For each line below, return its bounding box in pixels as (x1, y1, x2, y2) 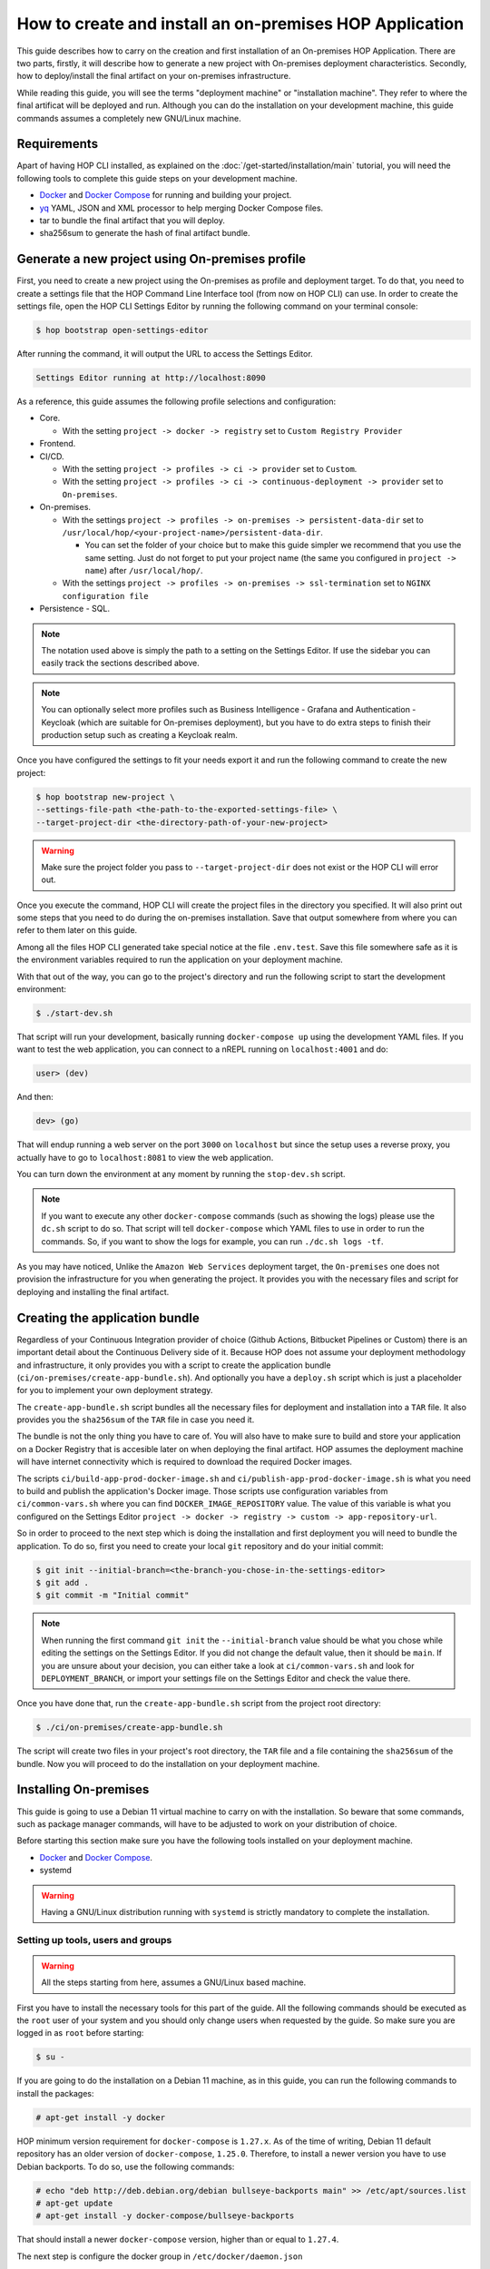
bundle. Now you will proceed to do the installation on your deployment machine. (16, 1758, 320, 1769)
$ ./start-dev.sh (35, 1008, 113, 1018)
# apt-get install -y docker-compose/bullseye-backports (35, 2211, 295, 2221)
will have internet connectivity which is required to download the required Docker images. (16, 1457, 353, 1468)
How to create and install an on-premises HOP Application (16, 14, 465, 34)
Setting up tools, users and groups (16, 1933, 172, 1946)
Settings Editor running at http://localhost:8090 (35, 373, 267, 383)
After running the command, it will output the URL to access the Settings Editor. (16, 349, 313, 359)
